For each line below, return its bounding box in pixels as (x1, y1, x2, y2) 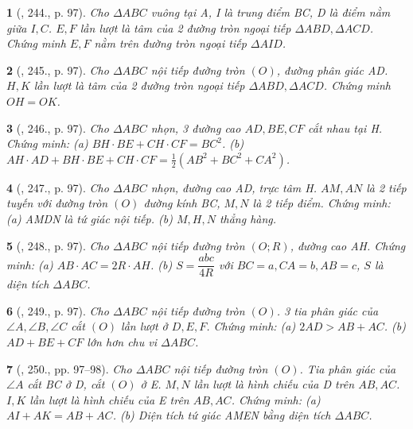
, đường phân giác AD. (276, 61, 388, 78)
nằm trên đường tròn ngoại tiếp (94, 35, 247, 52)
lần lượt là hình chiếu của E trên (29, 391, 189, 408)
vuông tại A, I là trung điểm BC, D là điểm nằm (150, 4, 391, 20)
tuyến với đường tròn (6, 195, 108, 211)
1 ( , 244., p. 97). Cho (6, 4, 109, 20)
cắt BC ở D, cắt (27, 376, 105, 392)
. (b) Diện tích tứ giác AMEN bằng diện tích (112, 407, 331, 423)
